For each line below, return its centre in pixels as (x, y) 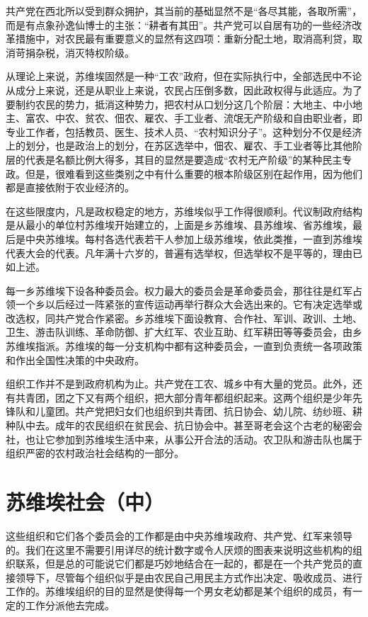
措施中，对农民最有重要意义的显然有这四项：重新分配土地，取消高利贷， (184, 39)
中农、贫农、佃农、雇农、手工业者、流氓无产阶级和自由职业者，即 (208, 118)
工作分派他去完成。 (70, 605)
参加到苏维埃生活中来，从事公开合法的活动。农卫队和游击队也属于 (208, 439)
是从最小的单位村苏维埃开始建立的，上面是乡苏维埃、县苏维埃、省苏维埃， (179, 225)
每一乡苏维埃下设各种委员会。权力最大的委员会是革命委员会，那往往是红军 (179, 290)
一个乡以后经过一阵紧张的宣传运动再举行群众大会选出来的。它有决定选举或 (189, 304)
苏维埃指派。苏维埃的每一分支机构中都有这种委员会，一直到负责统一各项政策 (184, 346)
